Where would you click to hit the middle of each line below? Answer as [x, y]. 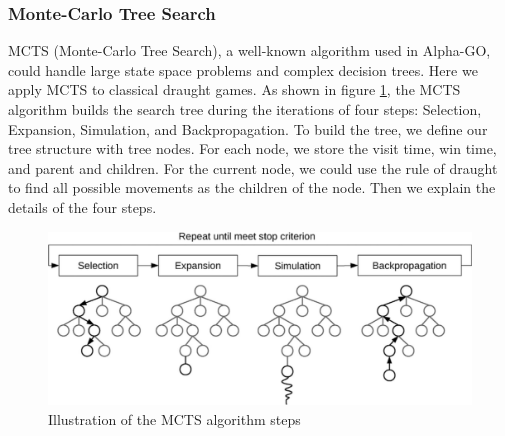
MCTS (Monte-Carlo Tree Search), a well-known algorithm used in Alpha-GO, [249, 50]
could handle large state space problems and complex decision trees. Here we [243, 69]
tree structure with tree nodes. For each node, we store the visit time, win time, [252, 148]
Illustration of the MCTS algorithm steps [174, 418]
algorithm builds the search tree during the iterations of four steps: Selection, [245, 109]
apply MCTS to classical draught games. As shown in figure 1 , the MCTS [234, 89]
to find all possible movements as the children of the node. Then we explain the [252, 187]
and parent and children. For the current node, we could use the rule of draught [253, 167]
